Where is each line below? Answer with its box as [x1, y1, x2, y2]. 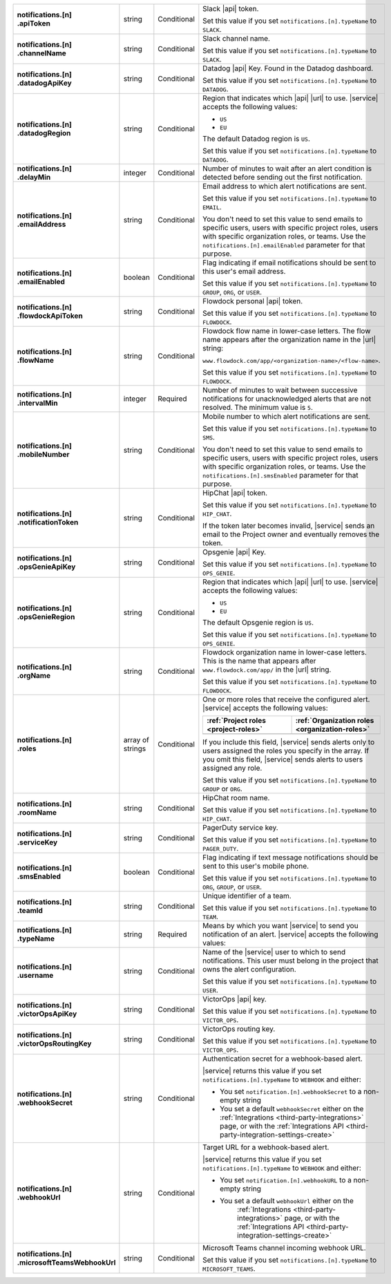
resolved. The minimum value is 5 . [202, 403, 314, 412]
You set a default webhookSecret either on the [220, 1104, 364, 1113]
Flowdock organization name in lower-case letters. [202, 648, 368, 657]
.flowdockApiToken [17, 311, 83, 321]
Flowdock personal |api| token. [202, 296, 303, 305]
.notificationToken [17, 518, 79, 527]
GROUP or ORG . [202, 784, 243, 793]
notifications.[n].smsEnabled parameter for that [202, 471, 359, 480]
